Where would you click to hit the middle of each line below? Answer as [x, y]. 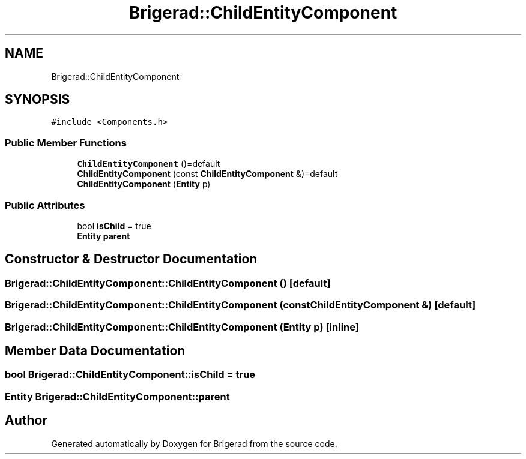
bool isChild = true [114, 226]
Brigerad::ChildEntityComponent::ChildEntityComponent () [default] [168, 283]
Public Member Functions [66, 142]
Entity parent [104, 236]
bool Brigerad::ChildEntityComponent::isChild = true [130, 375]
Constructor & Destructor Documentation [131, 259]
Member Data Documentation [95, 350]
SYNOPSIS [38, 100]
